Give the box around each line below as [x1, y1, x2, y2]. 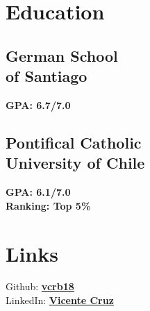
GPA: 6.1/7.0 [6, 185, 71, 199]
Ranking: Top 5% [6, 198, 91, 212]
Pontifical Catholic [6, 131, 142, 153]
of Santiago [6, 65, 87, 87]
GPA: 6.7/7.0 [6, 97, 71, 112]
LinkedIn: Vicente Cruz [6, 293, 114, 308]
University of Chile [6, 152, 145, 174]
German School [6, 44, 118, 66]
